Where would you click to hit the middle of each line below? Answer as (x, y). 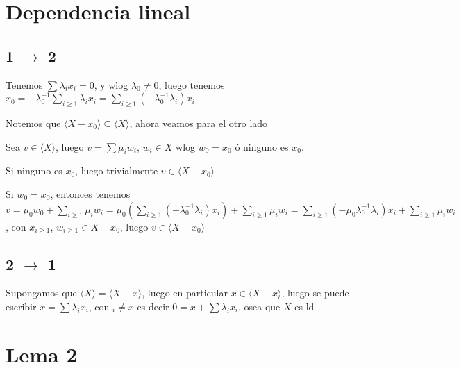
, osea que (259, 306)
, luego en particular (185, 293)
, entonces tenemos (90, 193)
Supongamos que (41, 293)
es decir (153, 306)
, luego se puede (315, 293)
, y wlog (111, 84)
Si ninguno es (34, 170)
